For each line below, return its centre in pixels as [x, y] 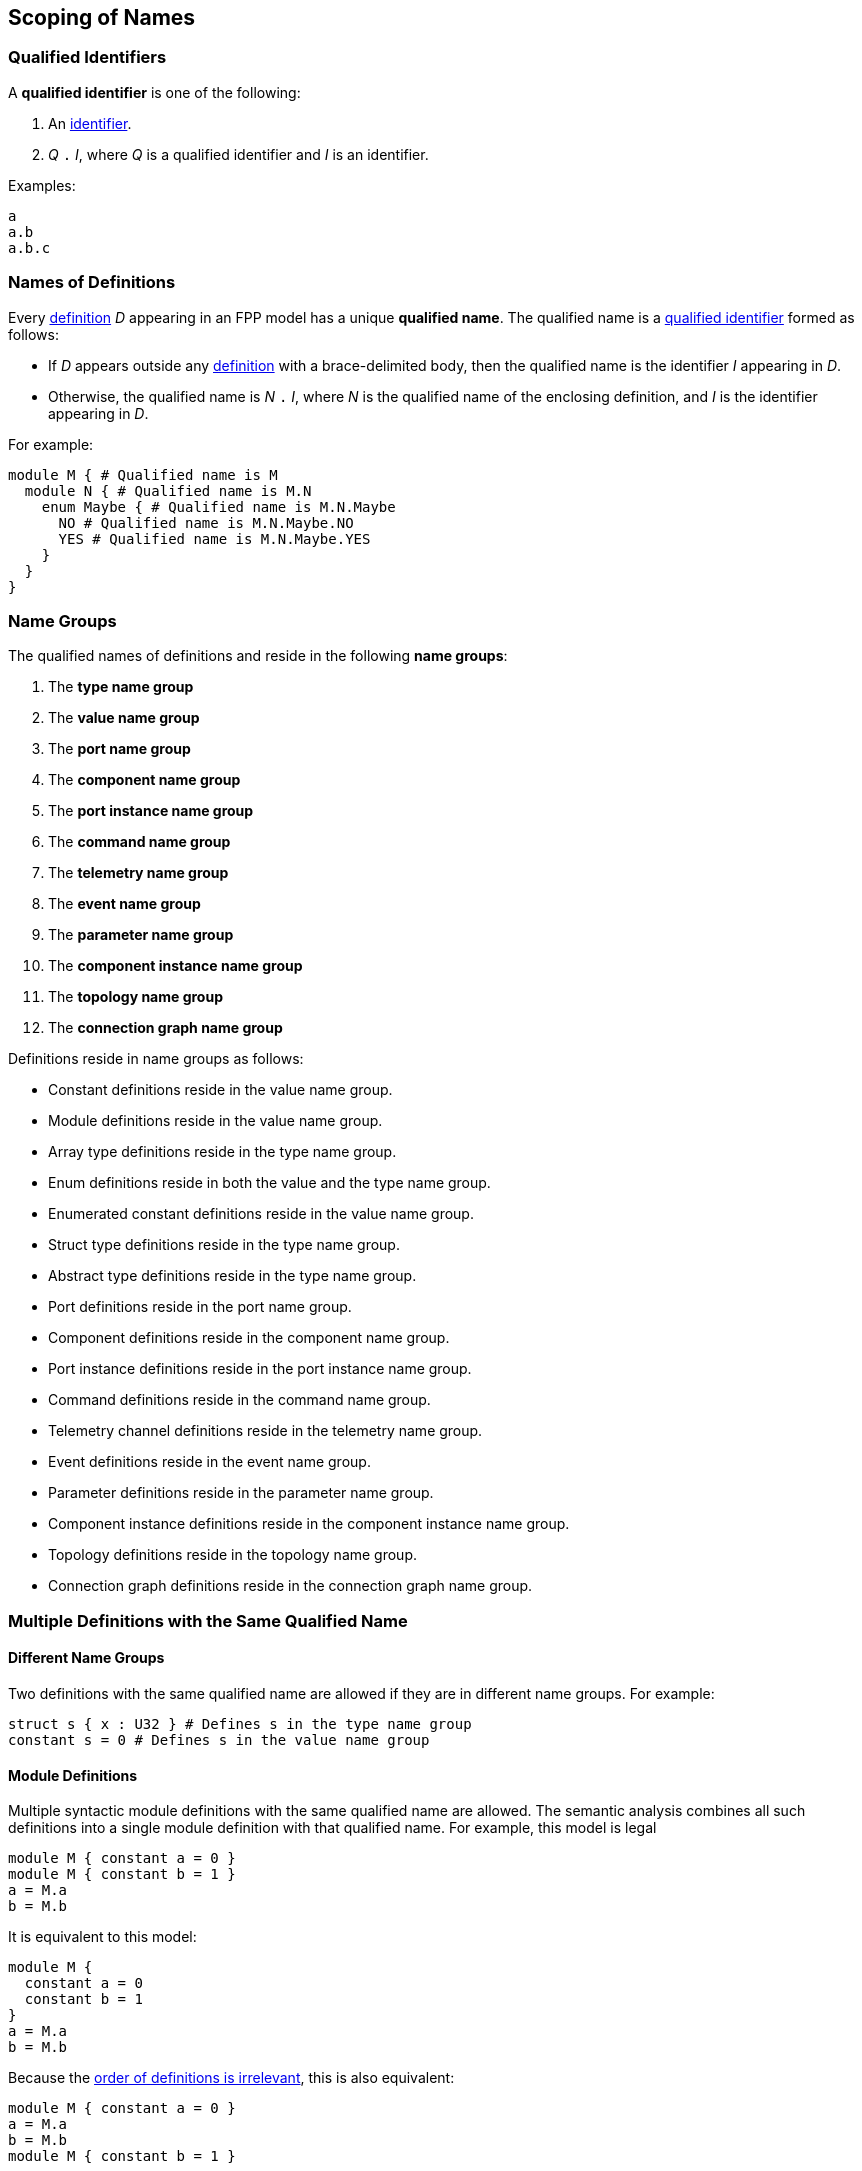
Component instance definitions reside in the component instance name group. [309, 1524]
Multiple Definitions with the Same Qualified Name [208, 1620]
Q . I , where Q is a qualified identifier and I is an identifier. [238, 154]
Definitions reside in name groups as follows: [156, 1059]
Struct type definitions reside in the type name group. [224, 1245]
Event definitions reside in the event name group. [209, 1462]
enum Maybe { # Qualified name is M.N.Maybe [218, 506]
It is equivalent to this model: [102, 1937]
